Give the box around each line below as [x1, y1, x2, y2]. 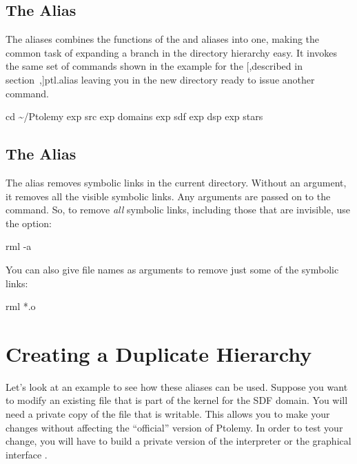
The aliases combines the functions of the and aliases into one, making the [6, 32, 320, 46]
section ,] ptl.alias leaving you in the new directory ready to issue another [6, 72, 315, 86]
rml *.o [6, 299, 36, 313]
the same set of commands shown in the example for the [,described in [6, 59, 303, 73]
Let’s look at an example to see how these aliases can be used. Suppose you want [6, 379, 348, 394]
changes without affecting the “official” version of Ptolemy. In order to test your [6, 420, 343, 434]
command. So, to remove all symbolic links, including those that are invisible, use [6, 202, 351, 217]
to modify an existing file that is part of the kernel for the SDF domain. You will [6, 393, 348, 407]
